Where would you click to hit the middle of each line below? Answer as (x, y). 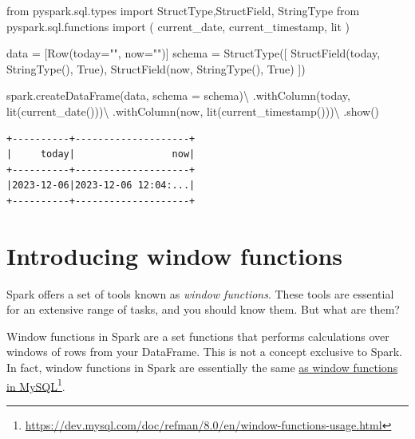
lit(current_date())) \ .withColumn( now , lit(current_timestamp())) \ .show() (193, 111)
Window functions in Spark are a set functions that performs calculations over (198, 336)
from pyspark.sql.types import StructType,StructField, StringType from (183, 10)
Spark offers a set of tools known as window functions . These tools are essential (200, 293)
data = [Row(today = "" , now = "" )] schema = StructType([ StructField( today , (194, 53)
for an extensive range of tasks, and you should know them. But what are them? (203, 309)
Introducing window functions (174, 255)
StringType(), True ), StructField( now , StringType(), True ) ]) (156, 68)
